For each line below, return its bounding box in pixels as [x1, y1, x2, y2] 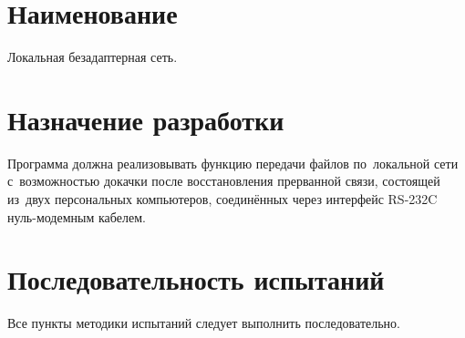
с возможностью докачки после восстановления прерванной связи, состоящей [7, 171, 440, 190]
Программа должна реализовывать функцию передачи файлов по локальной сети [7, 153, 459, 172]
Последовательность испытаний [7, 261, 385, 298]
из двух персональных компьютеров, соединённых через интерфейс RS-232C [7, 189, 438, 209]
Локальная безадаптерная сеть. [7, 47, 178, 67]
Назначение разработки [7, 100, 284, 138]
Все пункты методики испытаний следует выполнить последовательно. [7, 313, 400, 333]
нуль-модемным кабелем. [7, 207, 146, 226]
